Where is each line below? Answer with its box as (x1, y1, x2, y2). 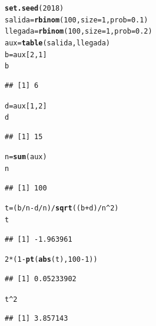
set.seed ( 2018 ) (5, 4, 64, 12)
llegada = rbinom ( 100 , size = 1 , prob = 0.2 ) (5, 27, 152, 36)
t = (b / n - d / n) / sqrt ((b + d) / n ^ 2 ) (5, 204, 119, 213)
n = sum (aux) (5, 153, 47, 162)
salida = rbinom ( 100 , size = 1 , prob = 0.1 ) (5, 15, 148, 24)
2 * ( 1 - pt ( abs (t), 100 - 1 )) (5, 255, 98, 264)
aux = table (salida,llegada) (5, 38, 110, 47)
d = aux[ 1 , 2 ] (5, 101, 47, 110)
